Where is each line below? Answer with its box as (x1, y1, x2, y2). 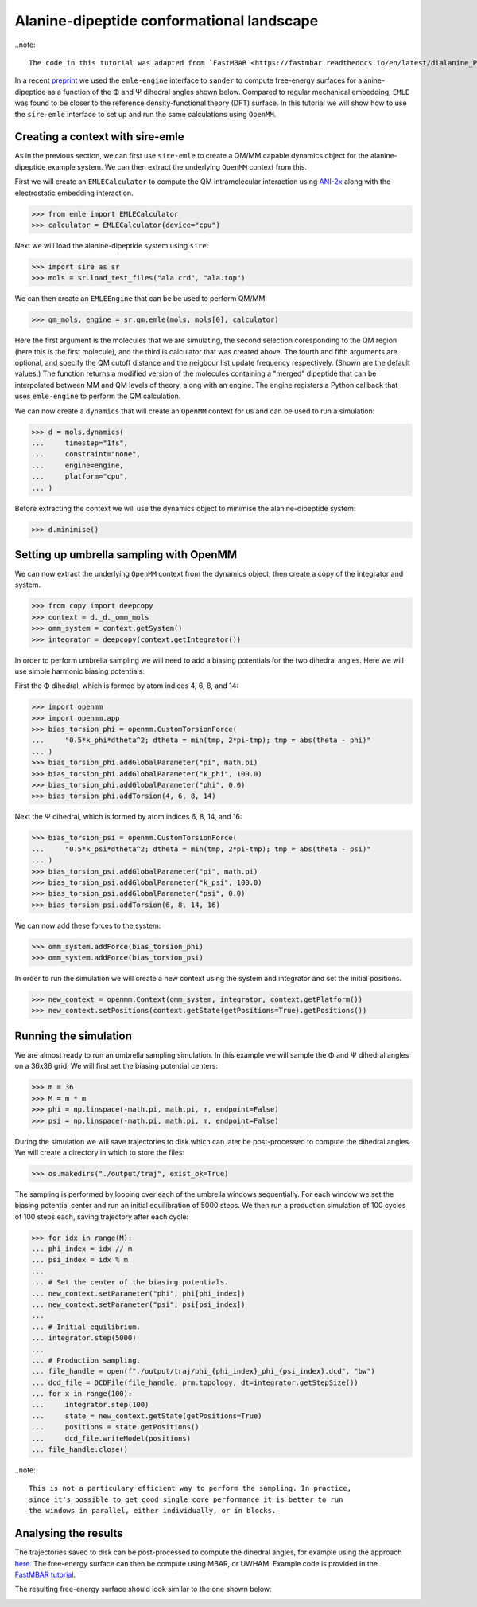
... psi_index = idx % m (31, 1255, 129, 1265)
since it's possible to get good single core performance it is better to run (29, 1495, 343, 1504)
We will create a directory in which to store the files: (14, 1148, 185, 1157)
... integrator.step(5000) (31, 1334, 137, 1343)
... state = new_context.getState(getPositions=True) (31, 1411, 262, 1421)
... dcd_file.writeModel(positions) (31, 1433, 191, 1443)
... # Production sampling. (31, 1355, 141, 1365)
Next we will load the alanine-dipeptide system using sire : (14, 240, 209, 250)
